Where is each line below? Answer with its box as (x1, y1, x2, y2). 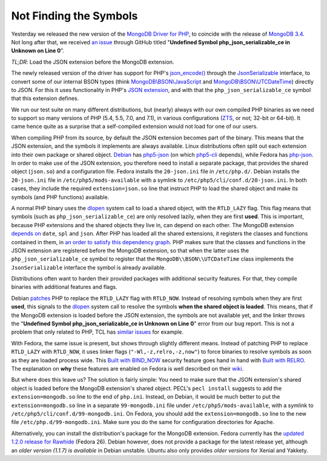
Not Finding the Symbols (11, 9, 138, 22)
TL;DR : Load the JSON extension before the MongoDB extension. (11, 58, 174, 65)
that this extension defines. (11, 95, 79, 102)
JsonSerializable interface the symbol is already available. (11, 264, 166, 271)
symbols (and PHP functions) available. (11, 193, 110, 201)
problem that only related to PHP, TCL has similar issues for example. (11, 328, 184, 336)
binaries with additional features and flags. (11, 284, 117, 291)
